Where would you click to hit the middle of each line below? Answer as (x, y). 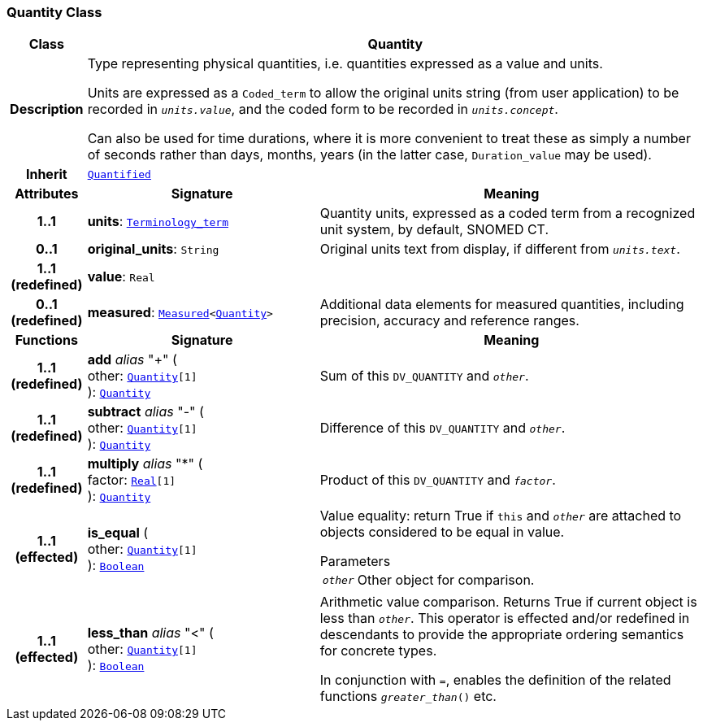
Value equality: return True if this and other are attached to (501, 516)
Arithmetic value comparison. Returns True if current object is (508, 602)
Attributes (47, 194)
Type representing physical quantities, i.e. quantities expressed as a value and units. (345, 64)
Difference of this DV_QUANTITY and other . (443, 428)
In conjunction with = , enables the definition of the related (495, 680)
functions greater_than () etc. (408, 697)
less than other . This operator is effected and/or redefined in (505, 618)
